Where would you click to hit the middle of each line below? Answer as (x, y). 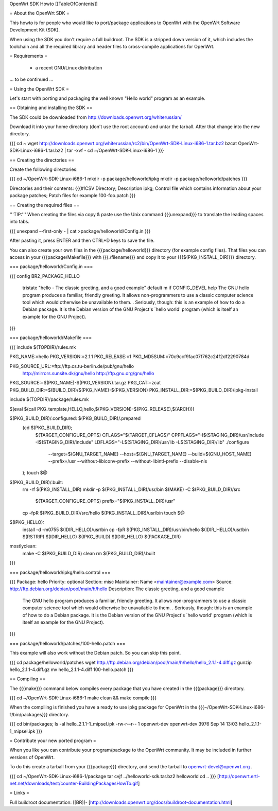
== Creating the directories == (42, 160)
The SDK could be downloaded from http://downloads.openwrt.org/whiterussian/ (96, 117)
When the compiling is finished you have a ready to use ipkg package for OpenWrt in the (103, 707)
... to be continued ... (31, 79)
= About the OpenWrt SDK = (39, 13)
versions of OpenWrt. (32, 757)
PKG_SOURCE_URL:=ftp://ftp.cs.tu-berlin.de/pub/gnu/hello (72, 366)
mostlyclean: (23, 546)
